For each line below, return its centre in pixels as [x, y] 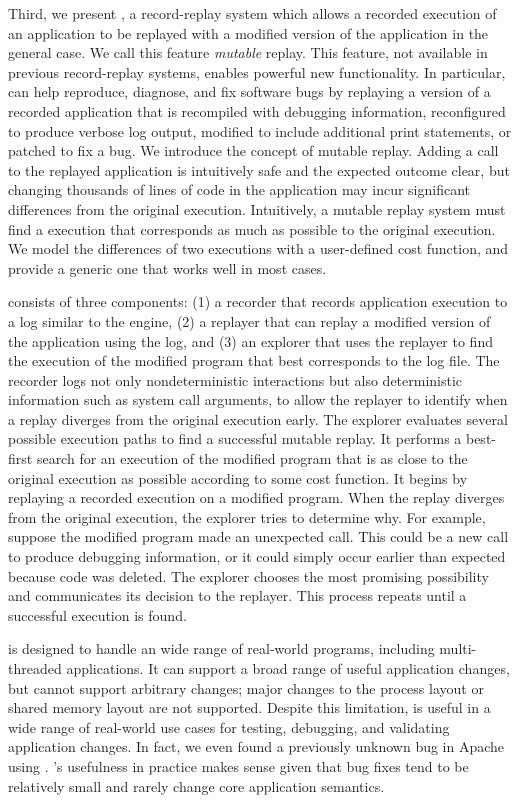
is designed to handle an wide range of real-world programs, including [221, 648]
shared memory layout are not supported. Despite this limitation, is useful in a [249, 707]
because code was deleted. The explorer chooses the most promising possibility [248, 575]
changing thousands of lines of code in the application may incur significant [239, 189]
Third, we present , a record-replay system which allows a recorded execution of [252, 13]
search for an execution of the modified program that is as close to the [252, 458]
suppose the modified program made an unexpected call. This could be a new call [258, 536]
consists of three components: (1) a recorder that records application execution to [258, 301]
